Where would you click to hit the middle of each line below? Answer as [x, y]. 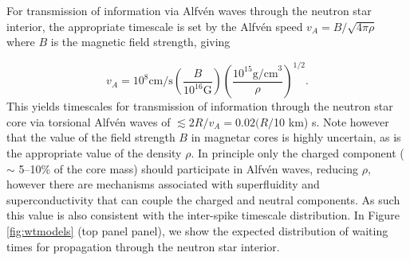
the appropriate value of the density [94, 153]
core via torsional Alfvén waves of [89, 121]
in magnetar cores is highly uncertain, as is [296, 137]
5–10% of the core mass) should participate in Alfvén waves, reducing [188, 168]
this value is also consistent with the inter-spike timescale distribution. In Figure [203, 215]
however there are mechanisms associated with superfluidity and [163, 184]
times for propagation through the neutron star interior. [143, 246]
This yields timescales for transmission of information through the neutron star [200, 106]
